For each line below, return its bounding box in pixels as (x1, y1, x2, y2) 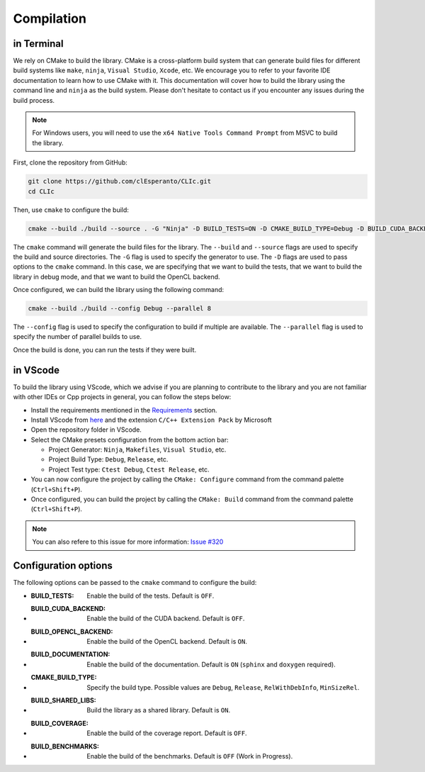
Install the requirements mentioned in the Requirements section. (30, 405, 217, 414)
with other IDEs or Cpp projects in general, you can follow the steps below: (13, 393, 232, 401)
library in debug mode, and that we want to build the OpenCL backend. (13, 272, 220, 281)
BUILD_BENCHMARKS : (30, 742, 99, 751)
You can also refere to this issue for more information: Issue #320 (32, 537, 224, 546)
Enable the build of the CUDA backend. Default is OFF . (86, 614, 245, 623)
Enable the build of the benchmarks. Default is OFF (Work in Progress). (86, 751, 293, 760)
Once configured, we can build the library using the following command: (13, 286, 225, 294)
